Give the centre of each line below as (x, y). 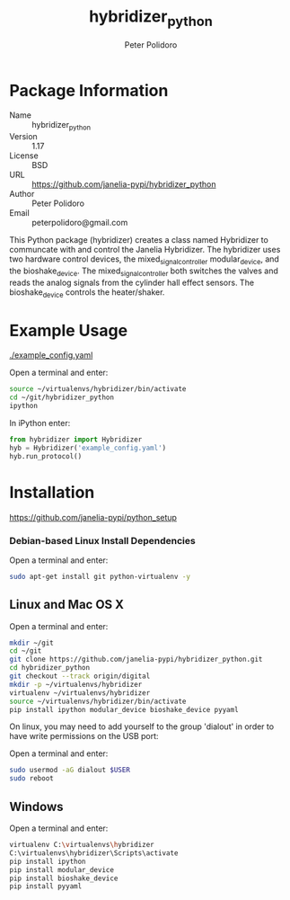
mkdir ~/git (31, 643)
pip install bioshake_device (64, 878)
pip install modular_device (62, 869)
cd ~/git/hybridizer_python (62, 397)
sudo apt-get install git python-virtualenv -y (100, 576)
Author (22, 194)
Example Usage (69, 330)
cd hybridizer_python (50, 668)
